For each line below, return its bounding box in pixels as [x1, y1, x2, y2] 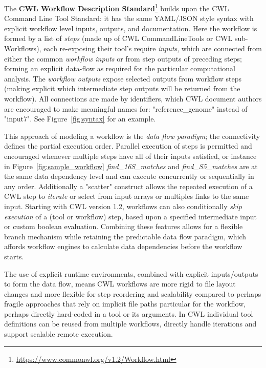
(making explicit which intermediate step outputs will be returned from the [4, 83, 240, 94]
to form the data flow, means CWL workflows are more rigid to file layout [4, 278, 236, 289]
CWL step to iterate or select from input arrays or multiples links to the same [4, 191, 249, 201]
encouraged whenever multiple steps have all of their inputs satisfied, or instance [4, 150, 257, 161]
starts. [4, 251, 24, 261]
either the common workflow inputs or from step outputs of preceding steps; [4, 53, 242, 64]
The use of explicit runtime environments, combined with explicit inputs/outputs [4, 268, 258, 279]
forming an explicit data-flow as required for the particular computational [4, 63, 235, 74]
